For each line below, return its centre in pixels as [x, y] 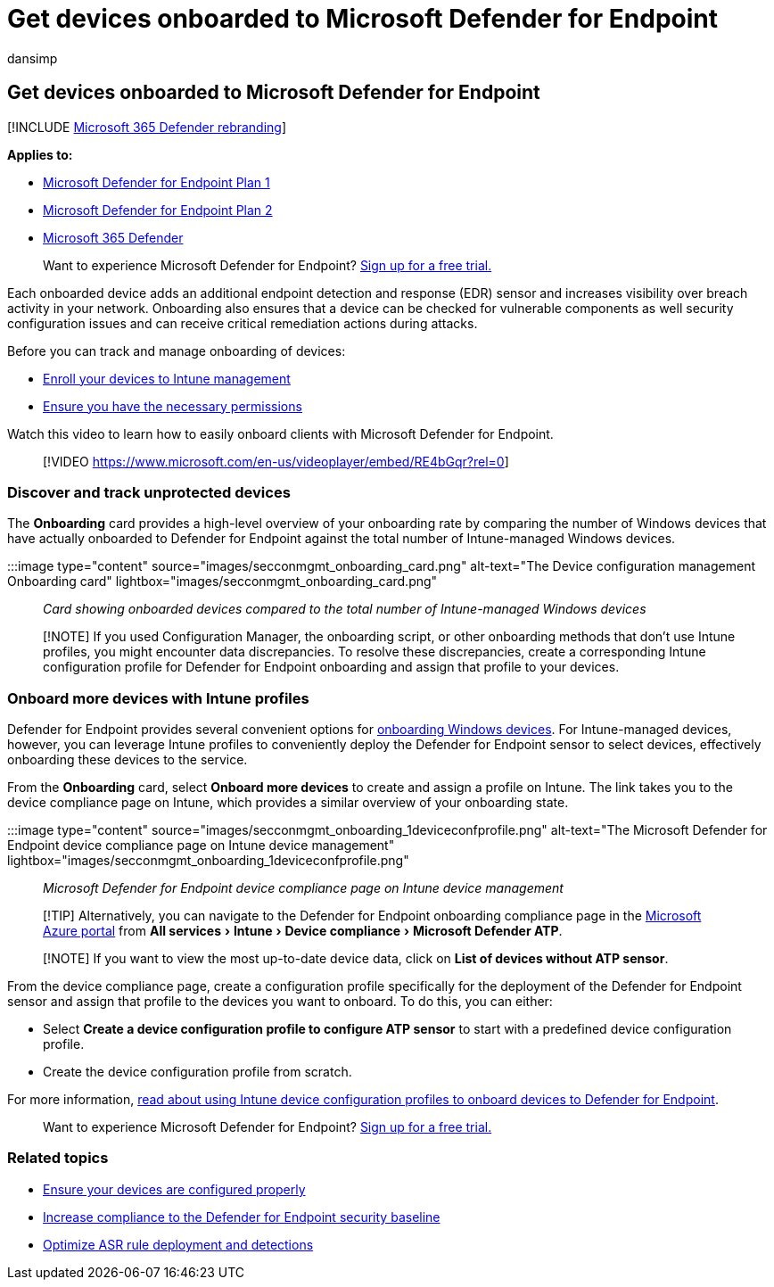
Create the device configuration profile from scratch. [198, 1072]
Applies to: [40, 154]
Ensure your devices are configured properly [174, 1189]
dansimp [33, 58]
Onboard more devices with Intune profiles [158, 698]
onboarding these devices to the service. [128, 760]
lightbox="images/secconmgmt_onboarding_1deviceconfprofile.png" [208, 861]
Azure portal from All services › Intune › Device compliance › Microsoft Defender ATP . [303, 931]
